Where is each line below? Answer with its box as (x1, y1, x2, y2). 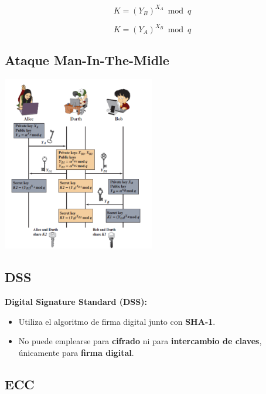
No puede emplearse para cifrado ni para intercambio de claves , (18, 335, 262, 347)
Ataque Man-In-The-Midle (5, 51, 169, 69)
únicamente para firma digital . (18, 347, 134, 359)
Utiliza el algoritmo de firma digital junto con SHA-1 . (18, 315, 216, 327)
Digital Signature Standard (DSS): (5, 295, 147, 308)
